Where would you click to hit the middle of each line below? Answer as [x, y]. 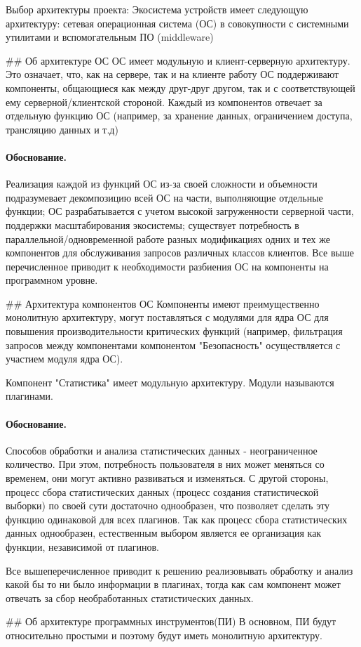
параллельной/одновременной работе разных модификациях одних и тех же [168, 238]
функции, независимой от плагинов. [83, 547]
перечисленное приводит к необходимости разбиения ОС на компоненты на [167, 266]
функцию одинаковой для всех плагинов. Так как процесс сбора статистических [177, 519]
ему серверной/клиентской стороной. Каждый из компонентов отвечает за [164, 102]
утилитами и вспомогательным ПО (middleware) [110, 37]
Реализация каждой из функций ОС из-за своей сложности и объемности [162, 184]
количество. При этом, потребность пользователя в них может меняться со [165, 464]
